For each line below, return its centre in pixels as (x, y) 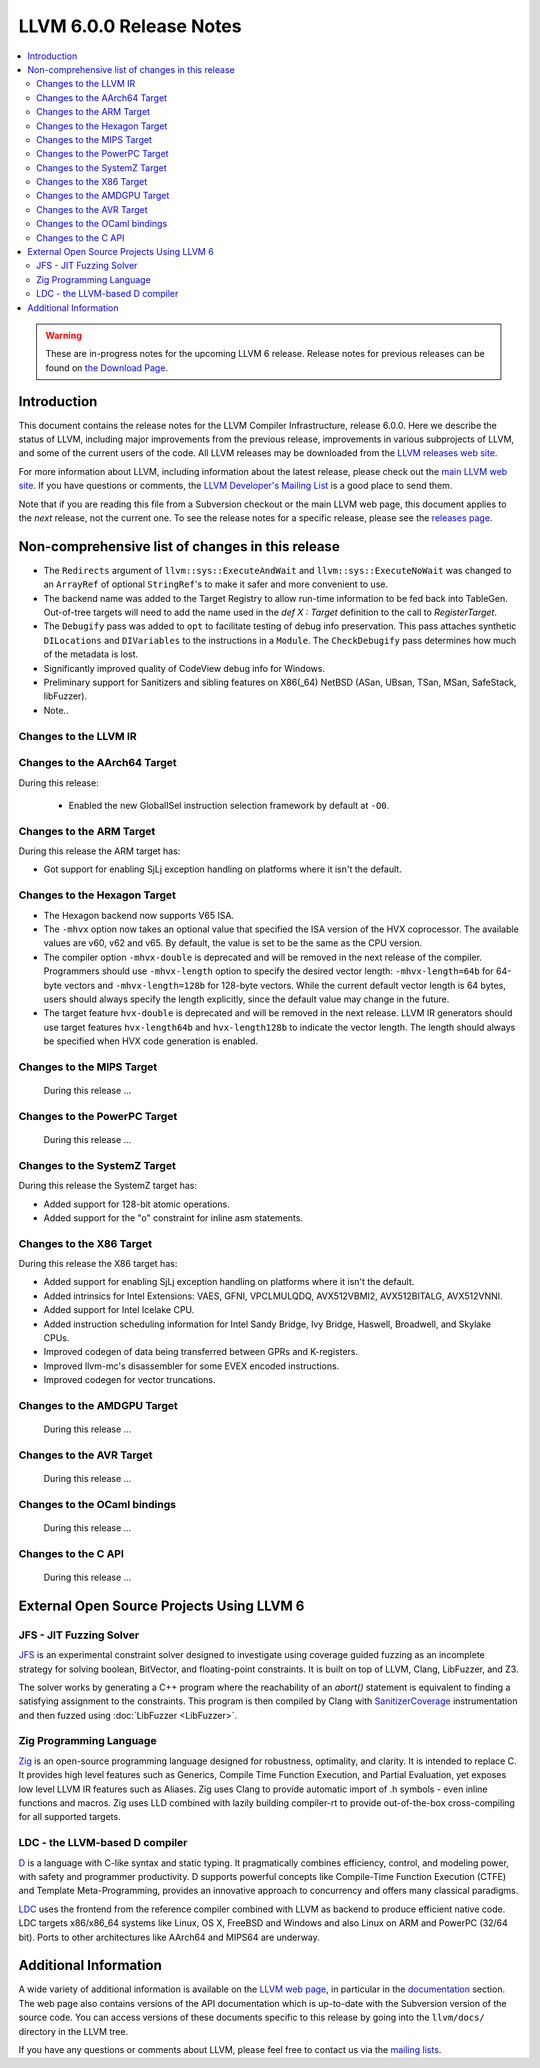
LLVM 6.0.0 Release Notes (130, 26)
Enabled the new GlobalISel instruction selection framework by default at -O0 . (229, 805)
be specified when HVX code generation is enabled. (151, 1041)
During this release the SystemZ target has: (107, 1186)
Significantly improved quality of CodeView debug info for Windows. (184, 668)
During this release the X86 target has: (98, 1264)
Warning (63, 335)
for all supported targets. (69, 1817)
